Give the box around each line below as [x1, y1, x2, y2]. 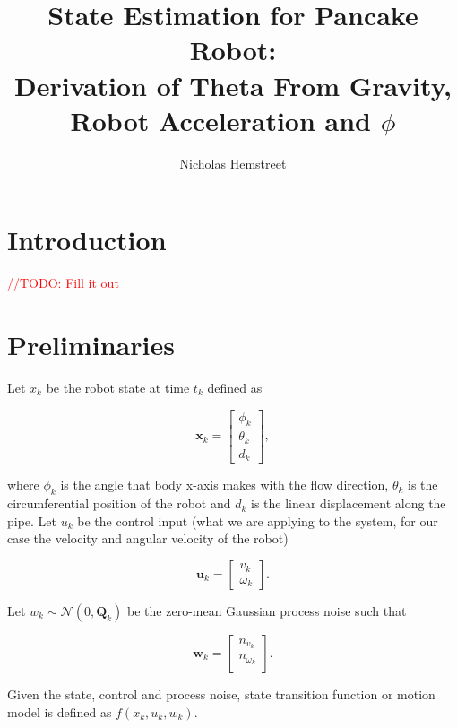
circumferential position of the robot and [7, 494, 231, 513]
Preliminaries [7, 326, 175, 362]
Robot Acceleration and [70, 101, 371, 138]
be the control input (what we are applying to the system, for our [77, 511, 438, 530]
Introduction [7, 221, 167, 258]
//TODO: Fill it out [7, 273, 119, 292]
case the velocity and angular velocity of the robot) [7, 529, 289, 548]
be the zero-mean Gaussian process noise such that [127, 601, 407, 620]
